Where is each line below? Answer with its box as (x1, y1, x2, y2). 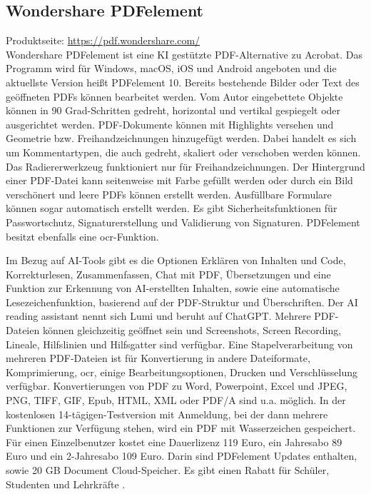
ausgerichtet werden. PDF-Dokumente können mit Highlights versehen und (6, 116, 334, 131)
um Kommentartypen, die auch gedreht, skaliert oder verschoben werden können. (6, 144, 361, 159)
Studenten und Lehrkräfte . (6, 476, 126, 491)
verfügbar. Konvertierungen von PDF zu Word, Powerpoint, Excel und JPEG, (6, 378, 347, 393)
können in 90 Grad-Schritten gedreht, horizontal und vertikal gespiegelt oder (6, 103, 341, 118)
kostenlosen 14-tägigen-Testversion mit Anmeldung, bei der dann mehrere (6, 406, 328, 421)
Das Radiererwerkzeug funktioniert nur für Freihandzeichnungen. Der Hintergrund (6, 158, 365, 173)
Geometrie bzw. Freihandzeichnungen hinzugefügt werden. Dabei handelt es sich (6, 131, 357, 146)
